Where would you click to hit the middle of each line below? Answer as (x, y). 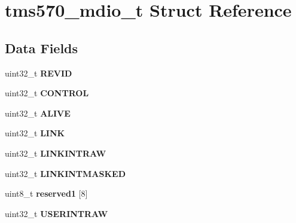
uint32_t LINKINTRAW (56, 153)
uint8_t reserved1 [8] (46, 193)
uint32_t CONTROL (47, 93)
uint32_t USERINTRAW (57, 213)
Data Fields (42, 48)
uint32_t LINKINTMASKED (65, 173)
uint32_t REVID (39, 73)
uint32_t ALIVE (38, 113)
